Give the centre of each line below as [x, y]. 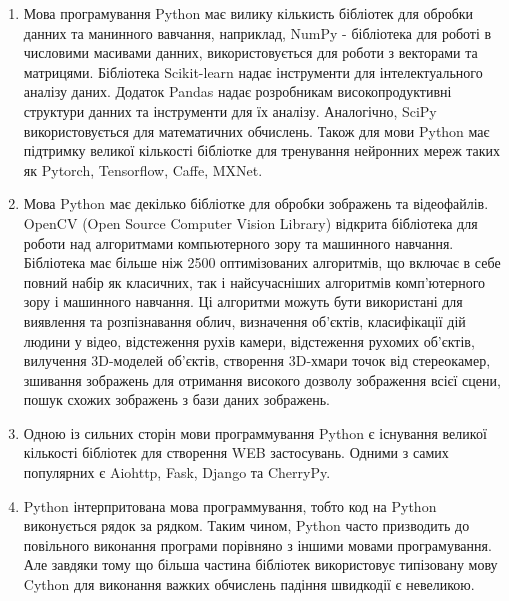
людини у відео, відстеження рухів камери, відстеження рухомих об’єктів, [249, 340]
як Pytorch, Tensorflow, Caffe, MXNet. [143, 169]
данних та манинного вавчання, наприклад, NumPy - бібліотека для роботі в [257, 32]
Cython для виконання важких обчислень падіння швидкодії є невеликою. [249, 584]
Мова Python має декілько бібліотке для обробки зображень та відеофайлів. [256, 203]
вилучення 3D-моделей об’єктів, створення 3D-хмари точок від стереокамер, [257, 360]
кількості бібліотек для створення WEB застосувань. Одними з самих [236, 452]
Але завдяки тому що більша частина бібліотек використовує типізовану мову [260, 564]
